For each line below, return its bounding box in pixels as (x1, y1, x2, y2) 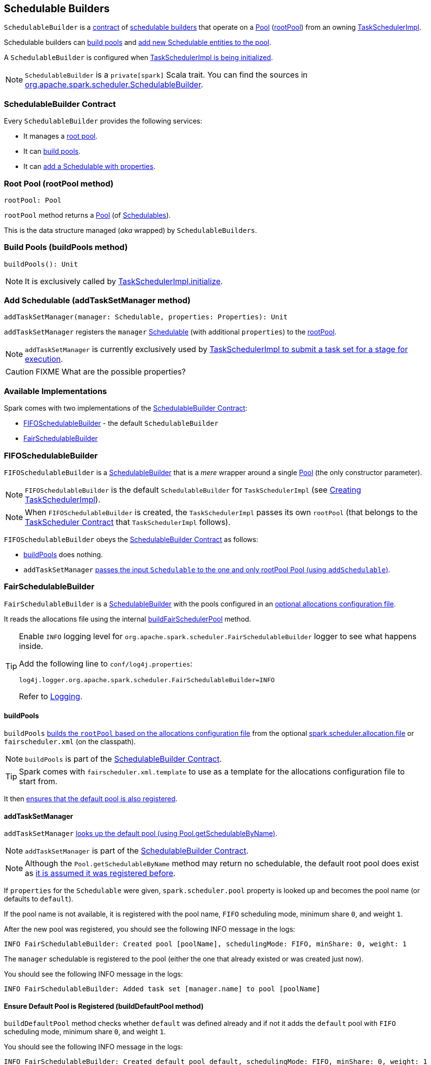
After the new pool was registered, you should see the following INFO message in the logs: (4, 925, 295, 934)
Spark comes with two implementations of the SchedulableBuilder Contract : (4, 404, 248, 413)
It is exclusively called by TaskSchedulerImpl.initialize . (25, 276, 223, 286)
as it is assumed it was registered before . (25, 868, 176, 878)
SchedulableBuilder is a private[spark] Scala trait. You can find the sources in (25, 70, 308, 80)
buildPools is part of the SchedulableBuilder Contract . (25, 753, 222, 764)
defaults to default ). (4, 895, 74, 903)
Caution (5, 367, 34, 377)
